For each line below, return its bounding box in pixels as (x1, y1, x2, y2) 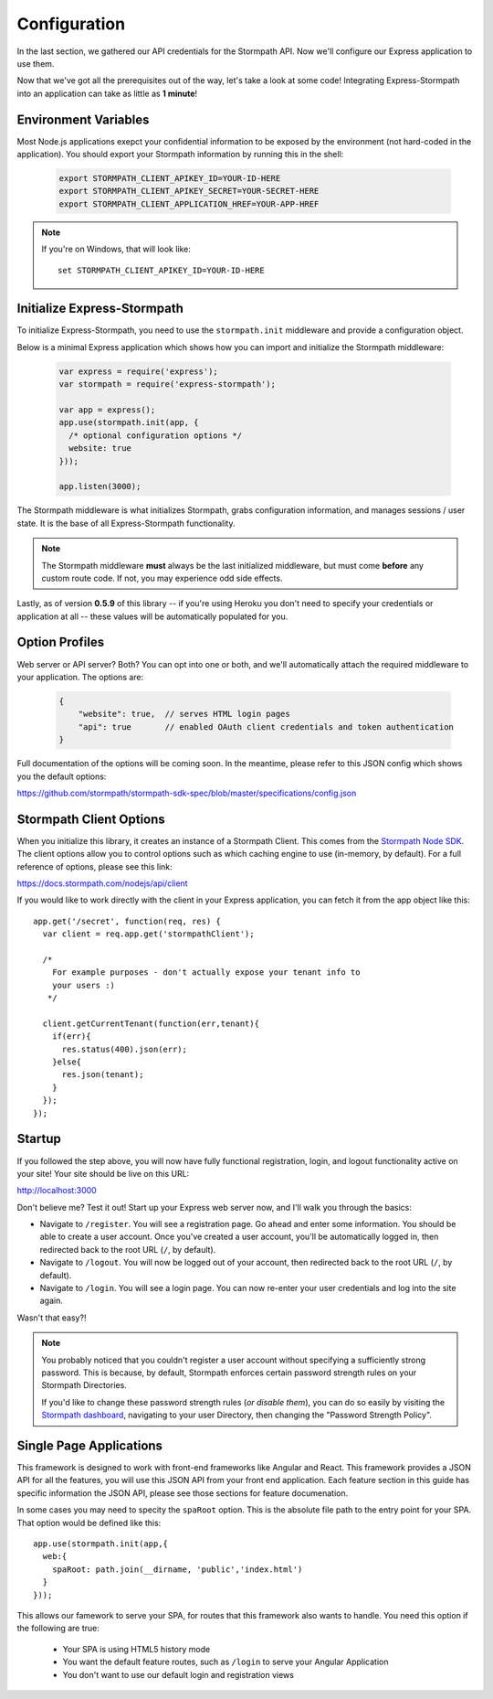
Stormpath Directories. (41, 1380, 127, 1391)
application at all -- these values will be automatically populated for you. (16, 611, 288, 622)
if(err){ (51, 1031, 91, 1042)
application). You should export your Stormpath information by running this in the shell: (16, 149, 344, 160)
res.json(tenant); (61, 1070, 144, 1080)
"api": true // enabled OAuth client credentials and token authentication (78, 721, 454, 732)
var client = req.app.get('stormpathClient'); (42, 929, 255, 939)
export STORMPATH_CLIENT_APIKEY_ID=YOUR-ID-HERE (58, 174, 281, 183)
